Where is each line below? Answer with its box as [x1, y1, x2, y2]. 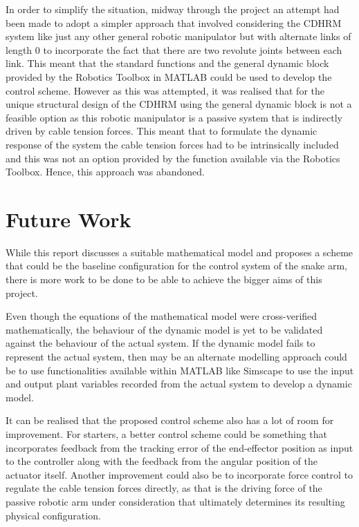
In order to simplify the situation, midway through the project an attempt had [6, 2, 340, 16]
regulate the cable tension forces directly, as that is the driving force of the [6, 481, 322, 495]
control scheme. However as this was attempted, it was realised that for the [6, 83, 324, 97]
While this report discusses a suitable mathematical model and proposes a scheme [6, 245, 353, 259]
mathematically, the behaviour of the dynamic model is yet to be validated [6, 322, 323, 336]
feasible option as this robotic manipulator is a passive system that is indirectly [6, 110, 342, 124]
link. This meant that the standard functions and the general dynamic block [6, 56, 329, 70]
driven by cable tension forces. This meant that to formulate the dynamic [6, 124, 317, 138]
